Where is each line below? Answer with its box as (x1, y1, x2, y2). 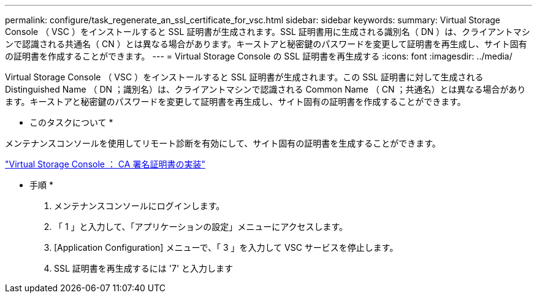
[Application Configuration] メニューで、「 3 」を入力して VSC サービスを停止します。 (54, 242, 398, 253)
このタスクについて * (29, 117, 113, 128)
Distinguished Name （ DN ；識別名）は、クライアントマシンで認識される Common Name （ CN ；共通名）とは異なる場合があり (5, 84, 526, 94)
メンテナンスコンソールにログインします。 (54, 201, 225, 211)
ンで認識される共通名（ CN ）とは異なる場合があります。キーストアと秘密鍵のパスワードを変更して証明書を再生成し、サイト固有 (5, 39, 527, 49)
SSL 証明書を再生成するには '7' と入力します (54, 263, 234, 273)
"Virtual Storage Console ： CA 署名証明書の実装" (5, 159, 205, 169)
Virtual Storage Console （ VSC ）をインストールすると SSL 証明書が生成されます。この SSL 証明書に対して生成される (5, 72, 484, 82)
